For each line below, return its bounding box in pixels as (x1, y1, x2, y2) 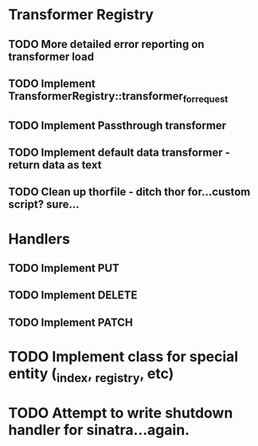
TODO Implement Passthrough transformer (8, 118, 227, 132)
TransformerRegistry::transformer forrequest (8, 89, 229, 105)
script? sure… (8, 198, 80, 211)
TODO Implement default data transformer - (8, 145, 231, 159)
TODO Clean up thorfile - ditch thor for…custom (8, 185, 251, 199)
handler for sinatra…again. (8, 420, 190, 439)
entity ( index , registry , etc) (8, 365, 174, 385)
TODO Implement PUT (8, 261, 119, 274)
